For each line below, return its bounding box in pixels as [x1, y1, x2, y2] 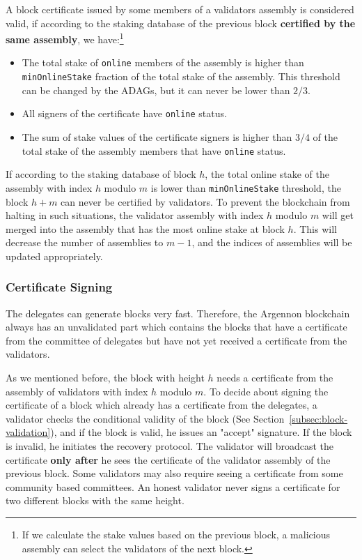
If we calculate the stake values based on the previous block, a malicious [22, 527, 330, 541]
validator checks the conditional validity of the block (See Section [6, 411, 285, 425]
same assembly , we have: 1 [6, 30, 124, 46]
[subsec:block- [289, 411, 348, 425]
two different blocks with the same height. [6, 493, 184, 508]
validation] [6, 425, 51, 439]
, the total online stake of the [205, 167, 329, 181]
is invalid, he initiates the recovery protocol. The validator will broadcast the [6, 439, 333, 453]
